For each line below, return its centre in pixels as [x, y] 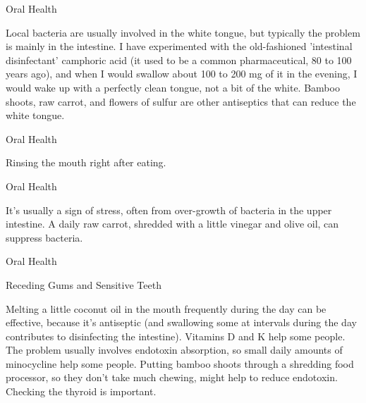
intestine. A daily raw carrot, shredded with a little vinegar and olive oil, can [172, 224]
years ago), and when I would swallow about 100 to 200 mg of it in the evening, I [182, 74]
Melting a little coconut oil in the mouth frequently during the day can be [166, 308]
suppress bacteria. [44, 237]
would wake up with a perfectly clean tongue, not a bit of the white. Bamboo [173, 87]
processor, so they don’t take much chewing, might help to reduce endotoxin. [172, 377]
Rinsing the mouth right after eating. [86, 162]
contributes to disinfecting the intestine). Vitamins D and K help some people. [176, 336]
